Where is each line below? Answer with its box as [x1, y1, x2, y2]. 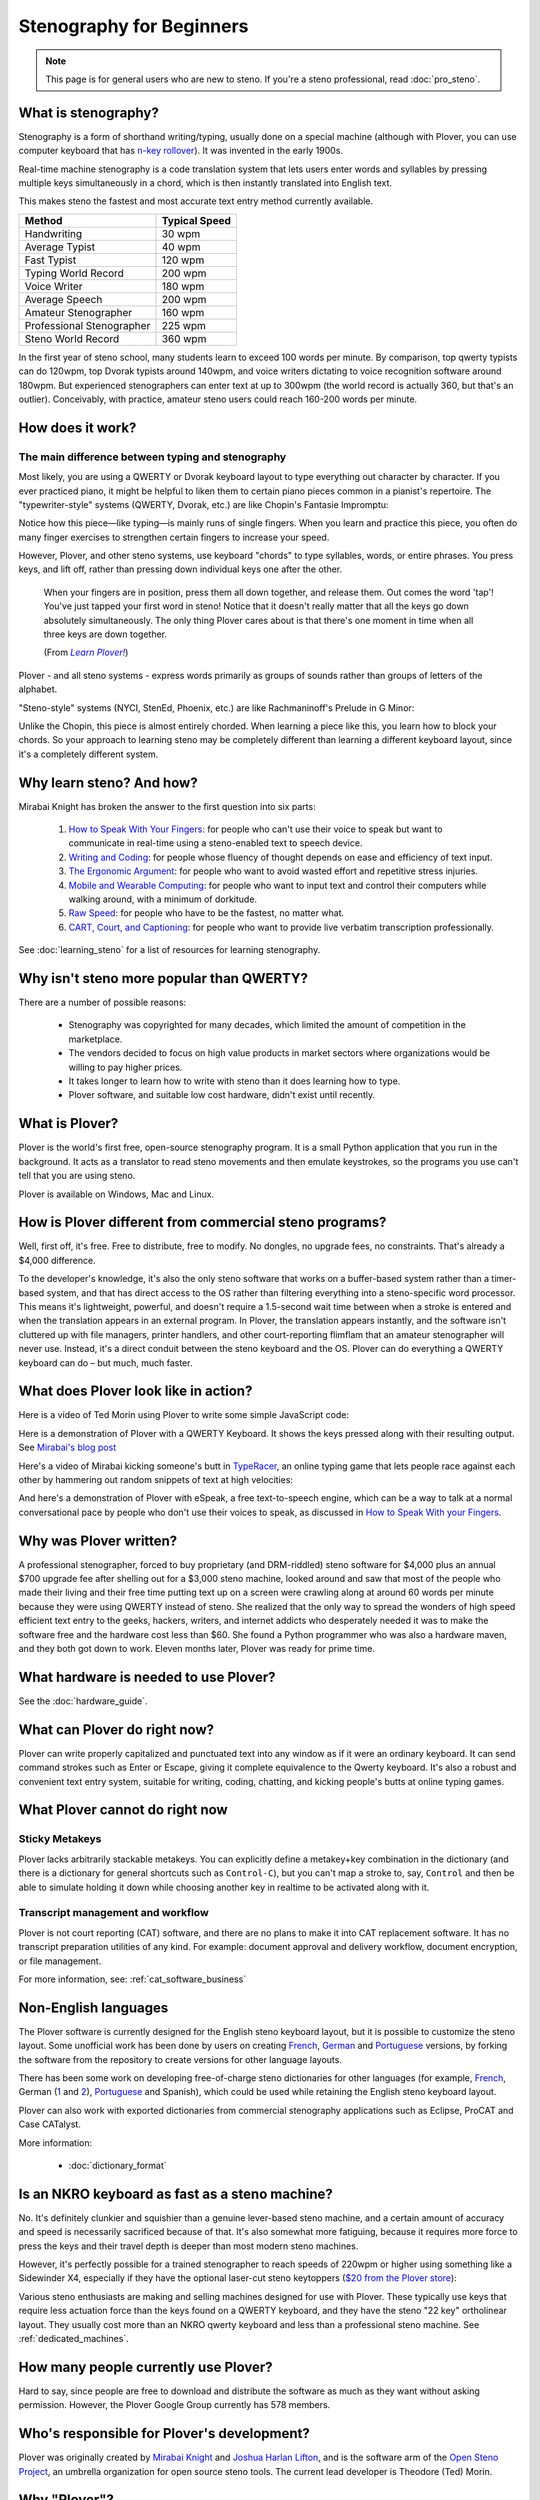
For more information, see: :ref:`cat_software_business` [18, 1973, 247, 1985]
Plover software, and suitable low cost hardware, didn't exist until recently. [68, 1089, 376, 1101]
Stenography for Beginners [18, 15, 249, 37]
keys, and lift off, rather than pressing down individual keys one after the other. [18, 563, 343, 575]
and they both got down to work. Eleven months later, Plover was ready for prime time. [18, 1643, 375, 1655]
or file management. [18, 1955, 102, 1967]
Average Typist [24, 240, 96, 254]
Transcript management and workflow [18, 1906, 209, 1920]
